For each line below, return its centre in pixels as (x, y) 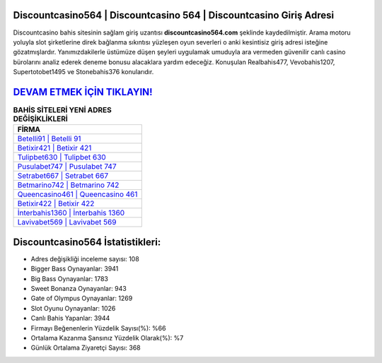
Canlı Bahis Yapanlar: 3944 (70, 319)
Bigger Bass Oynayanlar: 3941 (75, 269)
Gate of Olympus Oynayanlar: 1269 (82, 298)
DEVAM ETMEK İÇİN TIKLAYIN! (83, 92)
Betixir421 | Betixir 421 (54, 148)
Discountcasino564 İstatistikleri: (87, 242)
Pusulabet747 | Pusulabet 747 (67, 167)
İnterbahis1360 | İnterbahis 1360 (71, 213)
